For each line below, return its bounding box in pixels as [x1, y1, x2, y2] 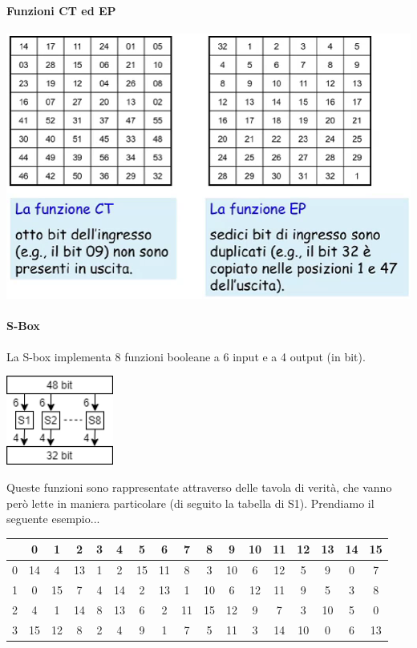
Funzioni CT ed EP [6, 2, 116, 18]
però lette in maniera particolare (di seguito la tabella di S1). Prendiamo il [6, 494, 374, 511]
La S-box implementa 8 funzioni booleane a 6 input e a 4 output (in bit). [6, 348, 366, 364]
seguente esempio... [6, 510, 100, 527]
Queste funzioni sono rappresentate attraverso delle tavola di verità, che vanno [6, 479, 392, 496]
